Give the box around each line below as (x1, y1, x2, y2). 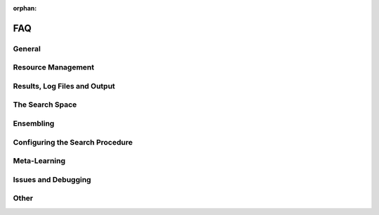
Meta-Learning (13, 156, 66, 166)
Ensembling (13, 119, 55, 129)
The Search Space (13, 100, 77, 110)
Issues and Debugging (13, 174, 91, 184)
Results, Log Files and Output (13, 81, 116, 91)
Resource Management (13, 63, 95, 72)
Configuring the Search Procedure (13, 137, 133, 147)
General (13, 44, 41, 53)
